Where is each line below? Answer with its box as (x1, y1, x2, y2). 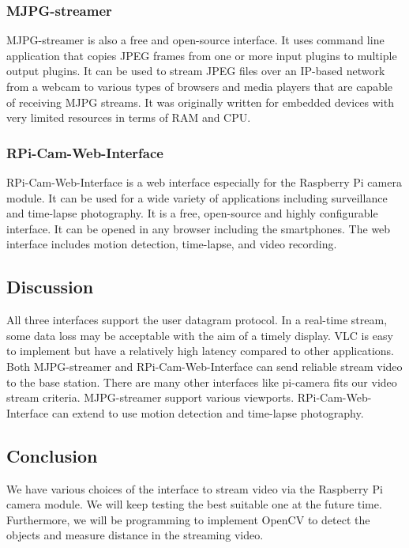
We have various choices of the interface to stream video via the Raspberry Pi (6, 480, 383, 497)
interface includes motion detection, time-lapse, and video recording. (6, 236, 337, 252)
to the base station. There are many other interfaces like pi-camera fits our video (6, 373, 397, 390)
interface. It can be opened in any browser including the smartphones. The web (6, 220, 391, 236)
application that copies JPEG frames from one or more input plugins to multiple (6, 47, 397, 63)
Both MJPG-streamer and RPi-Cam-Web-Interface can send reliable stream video (6, 357, 403, 374)
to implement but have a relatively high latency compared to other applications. (6, 342, 394, 359)
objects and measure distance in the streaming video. (6, 527, 264, 543)
